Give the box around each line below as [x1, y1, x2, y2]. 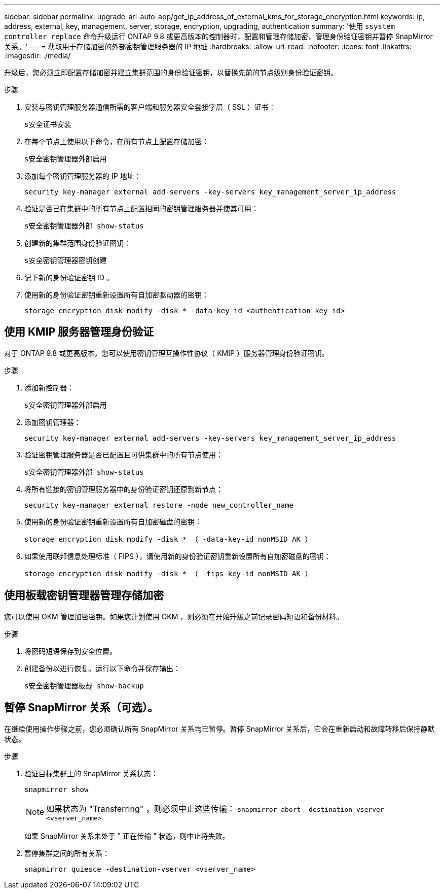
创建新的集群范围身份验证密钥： [24, 239, 131, 247]
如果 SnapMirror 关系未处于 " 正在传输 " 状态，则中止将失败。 [24, 831, 230, 840]
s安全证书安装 [24, 120, 71, 128]
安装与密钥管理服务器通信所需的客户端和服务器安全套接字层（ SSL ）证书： [24, 103, 276, 111]
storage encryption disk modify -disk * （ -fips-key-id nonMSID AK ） [24, 569, 312, 578]
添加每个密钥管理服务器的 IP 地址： [24, 172, 141, 180]
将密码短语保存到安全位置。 [24, 646, 117, 655]
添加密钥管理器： [24, 417, 81, 426]
